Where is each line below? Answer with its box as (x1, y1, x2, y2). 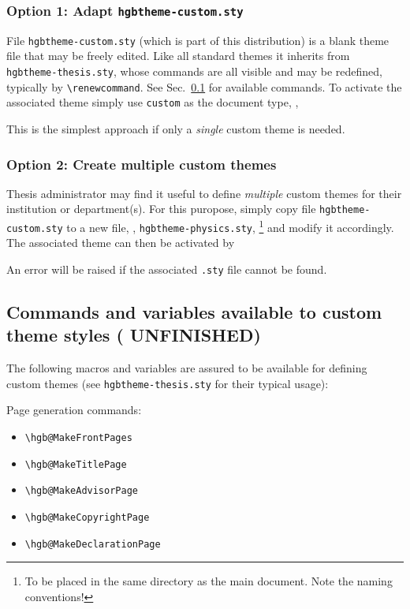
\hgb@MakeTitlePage (24, 458, 127, 470)
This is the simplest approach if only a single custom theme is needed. (6, 121, 345, 136)
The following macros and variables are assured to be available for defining (6, 360, 367, 376)
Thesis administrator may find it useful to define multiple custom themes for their (6, 185, 402, 201)
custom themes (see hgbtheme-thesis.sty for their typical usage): (6, 375, 329, 391)
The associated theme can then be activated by (6, 234, 235, 251)
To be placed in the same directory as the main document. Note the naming (24, 573, 393, 589)
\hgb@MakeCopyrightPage (24, 512, 150, 524)
